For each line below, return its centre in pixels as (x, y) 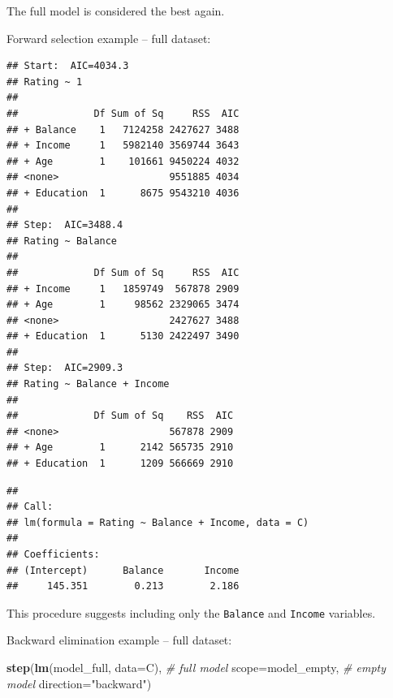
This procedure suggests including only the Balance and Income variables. (191, 612)
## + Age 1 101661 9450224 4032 (123, 161)
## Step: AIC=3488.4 (65, 225)
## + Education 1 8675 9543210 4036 (123, 193)
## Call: (30, 507)
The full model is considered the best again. (116, 11)
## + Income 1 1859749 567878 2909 (123, 289)
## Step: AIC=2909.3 (65, 368)
